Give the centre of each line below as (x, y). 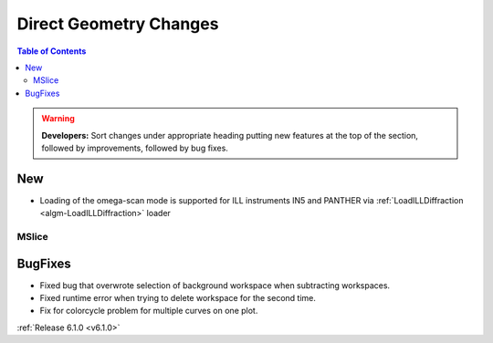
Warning (58, 119)
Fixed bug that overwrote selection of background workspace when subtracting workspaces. (215, 285)
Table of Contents (52, 51)
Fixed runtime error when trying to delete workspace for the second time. (178, 298)
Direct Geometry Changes (118, 24)
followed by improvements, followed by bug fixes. (135, 148)
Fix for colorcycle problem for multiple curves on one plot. (149, 311)
